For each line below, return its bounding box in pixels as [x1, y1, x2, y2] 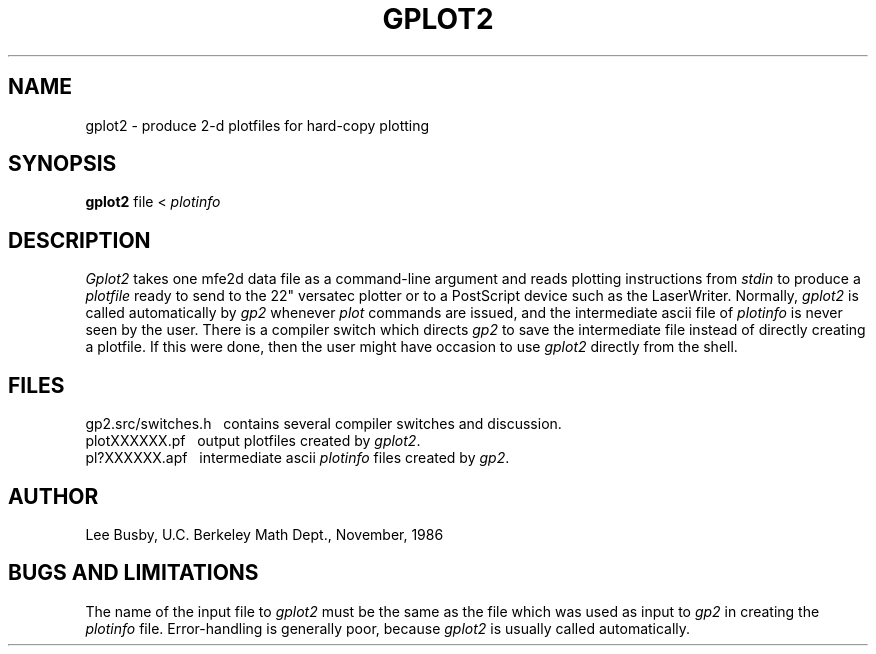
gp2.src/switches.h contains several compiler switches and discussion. [85, 415, 562, 433]
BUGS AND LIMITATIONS [8, 560, 259, 586]
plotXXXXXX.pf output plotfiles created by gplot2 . [85, 432, 421, 450]
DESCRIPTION [8, 227, 151, 253]
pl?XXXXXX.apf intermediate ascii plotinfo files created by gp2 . [85, 449, 510, 467]
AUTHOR [8, 483, 99, 509]
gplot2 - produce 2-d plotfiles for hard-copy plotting [85, 116, 430, 134]
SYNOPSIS [8, 151, 117, 177]
